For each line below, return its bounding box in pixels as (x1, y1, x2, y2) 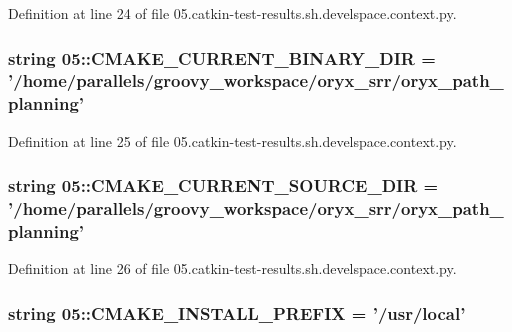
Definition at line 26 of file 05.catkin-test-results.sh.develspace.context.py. (8, 258, 457, 279)
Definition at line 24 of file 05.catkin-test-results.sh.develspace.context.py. (8, 3, 457, 23)
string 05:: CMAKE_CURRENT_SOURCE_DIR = (8, 173, 439, 198)
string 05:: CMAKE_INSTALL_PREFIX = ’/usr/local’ (8, 300, 466, 325)
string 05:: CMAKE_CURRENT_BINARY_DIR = (8, 45, 436, 70)
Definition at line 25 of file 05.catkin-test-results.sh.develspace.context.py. (8, 130, 457, 151)
